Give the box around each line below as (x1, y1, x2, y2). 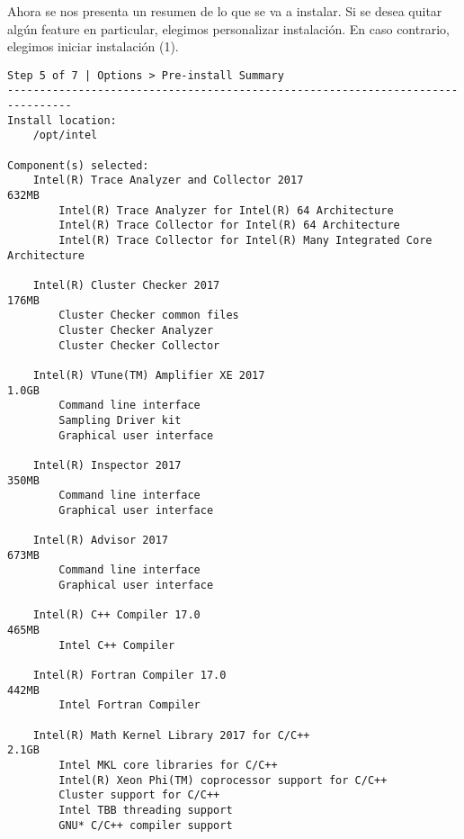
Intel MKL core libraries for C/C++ (58, 758, 278, 771)
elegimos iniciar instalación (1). (7, 37, 179, 56)
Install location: (7, 113, 117, 127)
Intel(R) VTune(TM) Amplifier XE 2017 (32, 368, 265, 382)
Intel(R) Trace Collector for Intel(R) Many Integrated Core (58, 234, 433, 247)
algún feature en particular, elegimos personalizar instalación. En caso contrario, (7, 19, 450, 38)
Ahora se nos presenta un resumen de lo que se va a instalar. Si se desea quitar (7, 2, 442, 20)
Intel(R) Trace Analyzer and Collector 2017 (32, 174, 304, 187)
